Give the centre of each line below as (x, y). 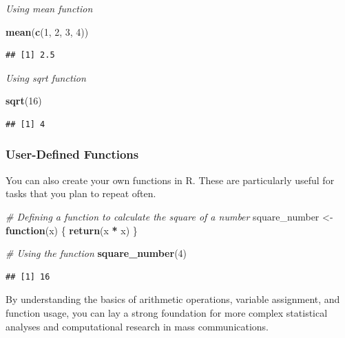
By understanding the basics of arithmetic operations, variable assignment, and (173, 299)
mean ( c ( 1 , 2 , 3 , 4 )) (47, 31)
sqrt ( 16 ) (24, 101)
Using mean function (49, 8)
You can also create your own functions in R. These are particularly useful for (170, 180)
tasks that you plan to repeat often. (81, 193)
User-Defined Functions (72, 154)
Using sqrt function (46, 77)
